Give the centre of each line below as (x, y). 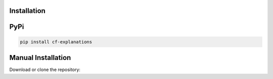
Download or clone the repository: (45, 69)
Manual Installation (40, 58)
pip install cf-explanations (56, 42)
